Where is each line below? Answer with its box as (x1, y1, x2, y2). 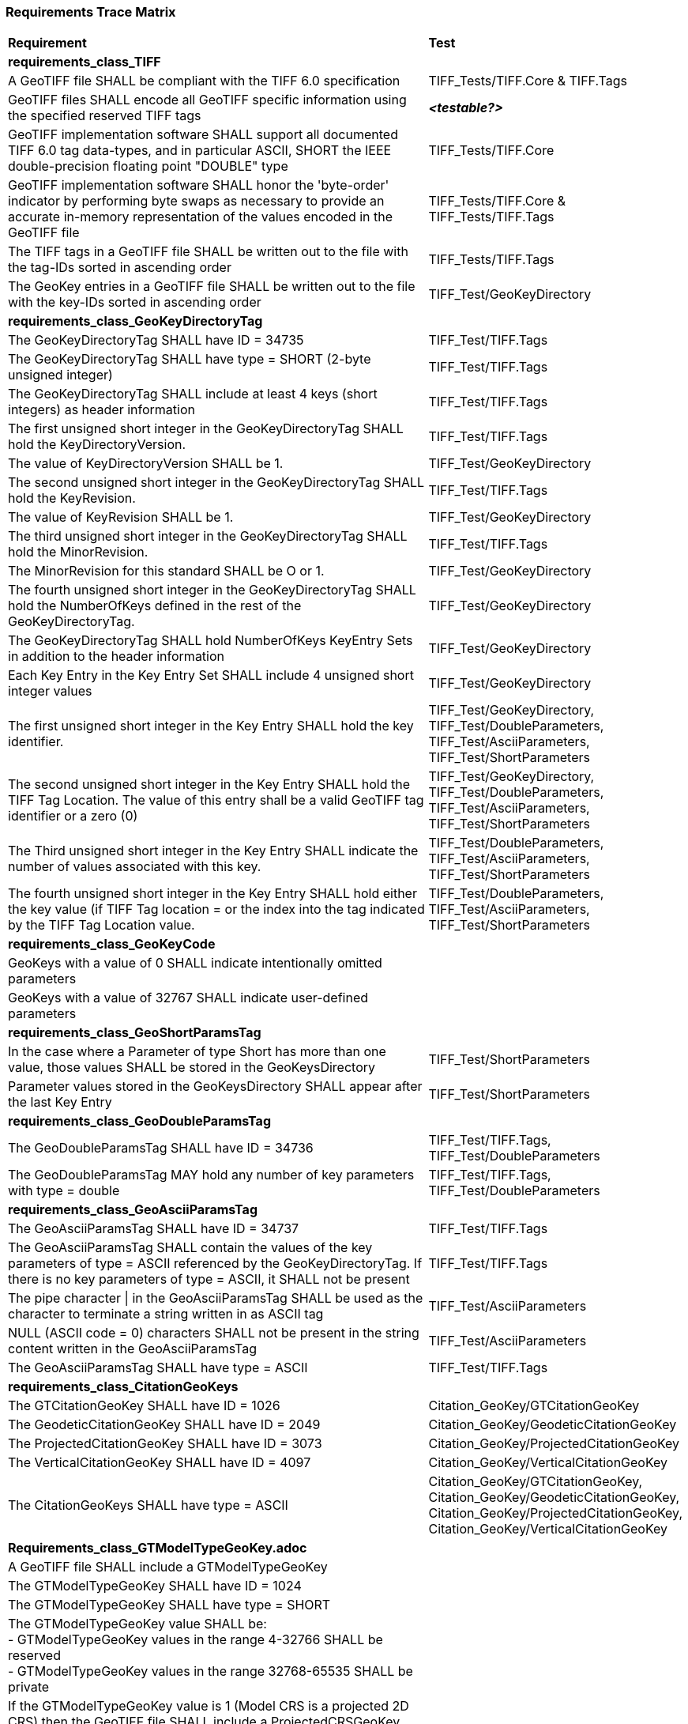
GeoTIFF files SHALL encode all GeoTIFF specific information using (8, 92, 407, 108)
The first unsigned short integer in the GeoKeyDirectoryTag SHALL (8, 421, 404, 437)
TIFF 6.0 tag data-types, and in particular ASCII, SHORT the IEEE (8, 142, 392, 159)
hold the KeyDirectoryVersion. (8, 436, 186, 453)
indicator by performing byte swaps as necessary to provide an (8, 193, 385, 209)
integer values (8, 683, 92, 700)
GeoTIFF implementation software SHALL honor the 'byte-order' (8, 177, 389, 194)
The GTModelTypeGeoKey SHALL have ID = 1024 (8, 1578, 302, 1594)
